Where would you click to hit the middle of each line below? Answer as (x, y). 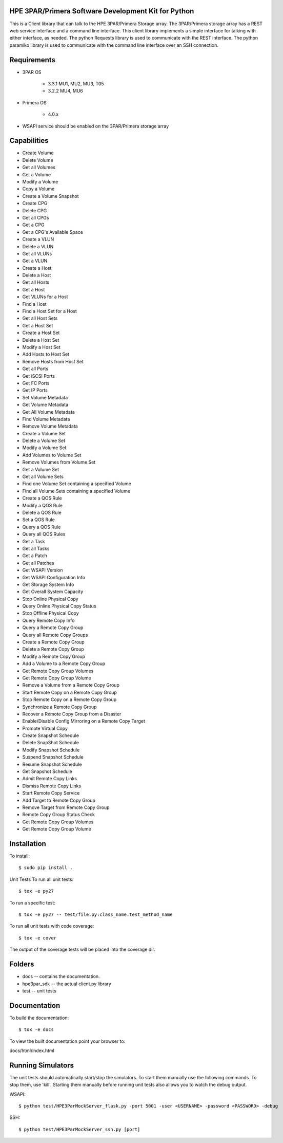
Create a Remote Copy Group (53, 642)
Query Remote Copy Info (48, 620)
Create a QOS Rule (42, 498)
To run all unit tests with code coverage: (52, 926)
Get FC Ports (36, 383)
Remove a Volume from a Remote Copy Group (71, 685)
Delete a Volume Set (44, 441)
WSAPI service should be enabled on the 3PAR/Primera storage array (96, 126)
